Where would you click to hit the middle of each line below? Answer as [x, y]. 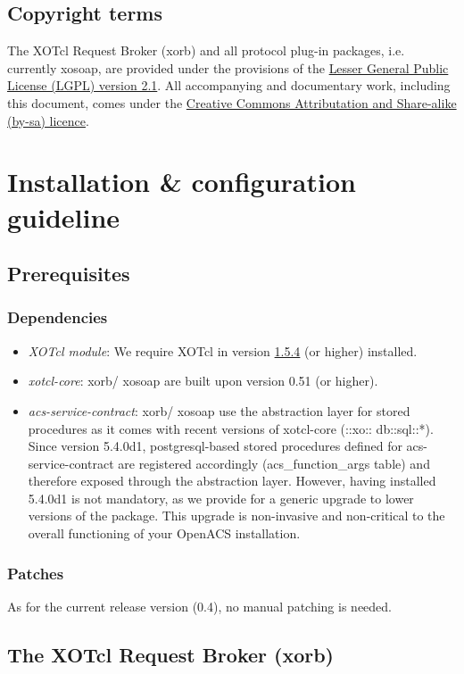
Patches [36, 573]
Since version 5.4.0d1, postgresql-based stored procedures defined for [215, 446]
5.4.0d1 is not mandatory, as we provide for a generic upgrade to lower [221, 498]
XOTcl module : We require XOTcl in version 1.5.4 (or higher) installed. [223, 350]
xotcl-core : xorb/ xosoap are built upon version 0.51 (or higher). [203, 381]
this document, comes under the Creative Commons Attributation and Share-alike [232, 102]
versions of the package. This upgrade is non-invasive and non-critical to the [236, 516]
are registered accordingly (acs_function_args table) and [274, 463]
